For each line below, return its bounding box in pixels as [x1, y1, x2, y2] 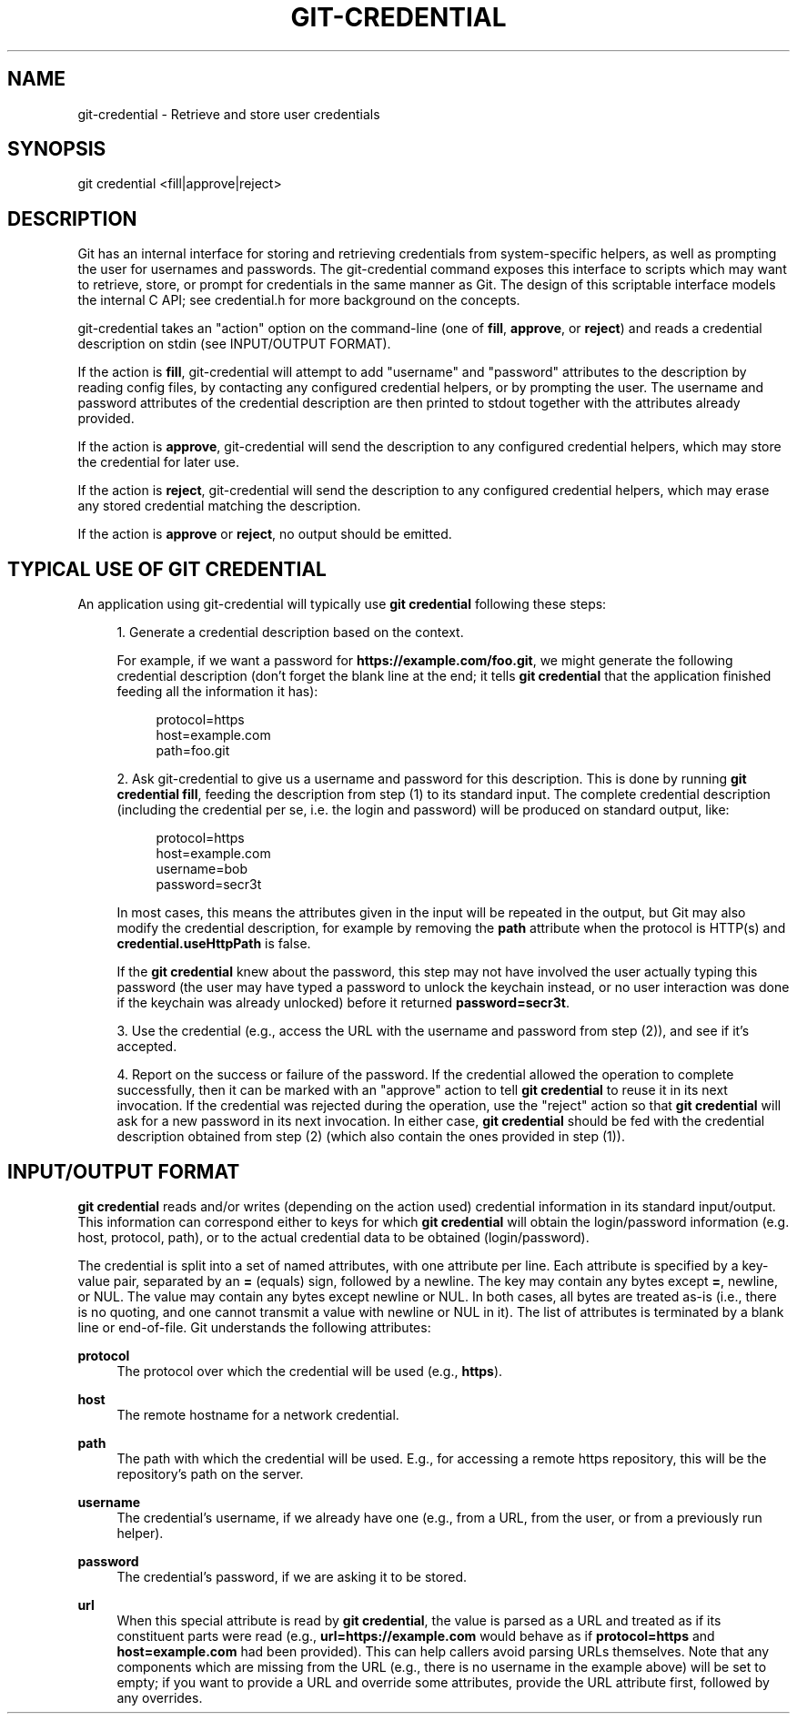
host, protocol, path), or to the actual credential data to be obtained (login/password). [77, 1229, 590, 1245]
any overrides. [116, 1689, 203, 1706]
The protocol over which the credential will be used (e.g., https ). [116, 1362, 503, 1379]
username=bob [156, 861, 248, 877]
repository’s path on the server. [116, 1465, 304, 1482]
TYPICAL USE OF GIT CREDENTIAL [7, 557, 327, 581]
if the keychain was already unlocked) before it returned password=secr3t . [116, 995, 570, 1011]
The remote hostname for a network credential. [116, 1406, 399, 1422]
